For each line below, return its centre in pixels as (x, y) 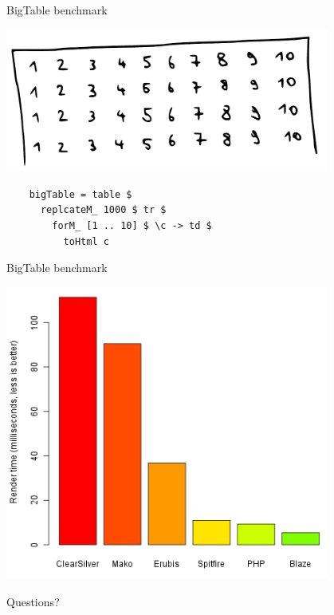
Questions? (33, 601)
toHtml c (86, 241)
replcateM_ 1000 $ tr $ (103, 210)
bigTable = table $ (81, 194)
